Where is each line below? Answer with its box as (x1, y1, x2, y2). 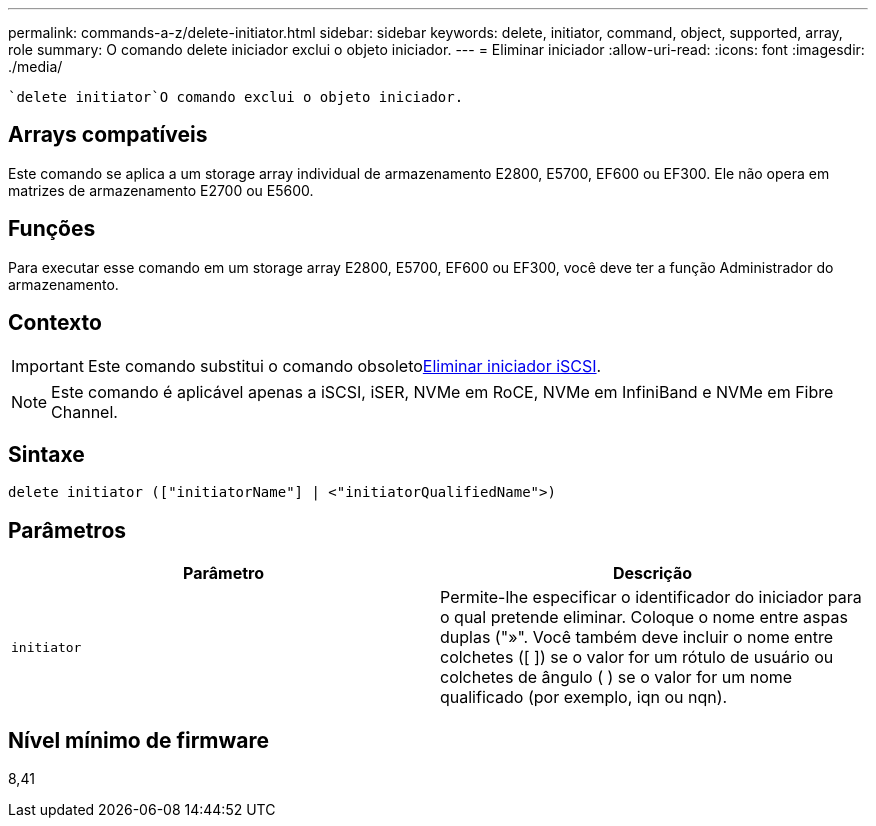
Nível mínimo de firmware (8, 727, 270, 753)
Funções (8, 216, 96, 242)
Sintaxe (8, 441, 85, 467)
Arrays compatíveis (8, 122, 208, 148)
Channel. (51, 401, 118, 422)
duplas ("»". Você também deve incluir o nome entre (440, 627, 834, 648)
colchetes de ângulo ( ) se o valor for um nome (440, 667, 793, 688)
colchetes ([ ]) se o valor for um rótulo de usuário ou (440, 647, 834, 668)
